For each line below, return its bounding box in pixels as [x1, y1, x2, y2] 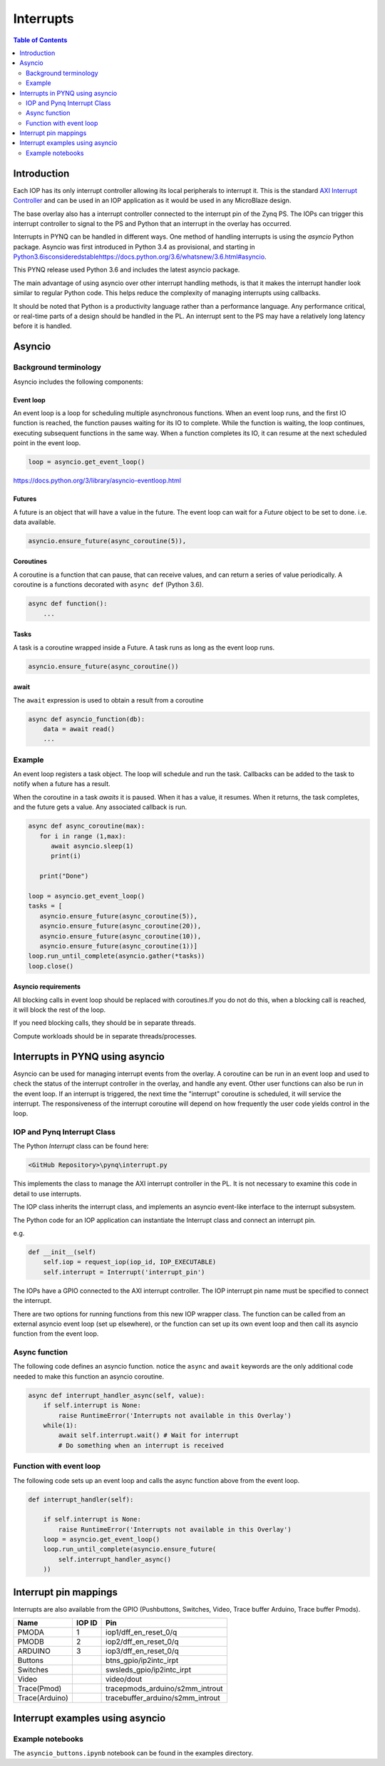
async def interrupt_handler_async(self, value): [28, 1391, 205, 1399]
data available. [13, 517, 56, 526]
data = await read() [43, 725, 115, 733]
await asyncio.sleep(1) [51, 842, 134, 850]
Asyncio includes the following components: [13, 377, 144, 386]
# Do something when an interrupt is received [58, 1441, 224, 1449]
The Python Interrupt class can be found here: [13, 1142, 149, 1151]
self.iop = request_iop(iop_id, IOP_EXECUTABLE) [43, 1258, 217, 1266]
